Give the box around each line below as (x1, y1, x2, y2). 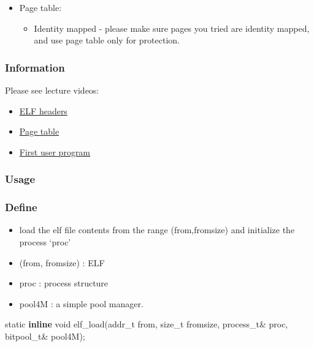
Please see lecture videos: (5, 84, 99, 96)
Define (5, 200, 37, 215)
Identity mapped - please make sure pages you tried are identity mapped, (34, 21, 310, 34)
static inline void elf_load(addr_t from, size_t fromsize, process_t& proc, (5, 318, 288, 330)
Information (5, 59, 65, 75)
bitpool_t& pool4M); (5, 330, 85, 342)
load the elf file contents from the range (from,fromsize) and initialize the (19, 223, 295, 236)
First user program (19, 145, 91, 158)
